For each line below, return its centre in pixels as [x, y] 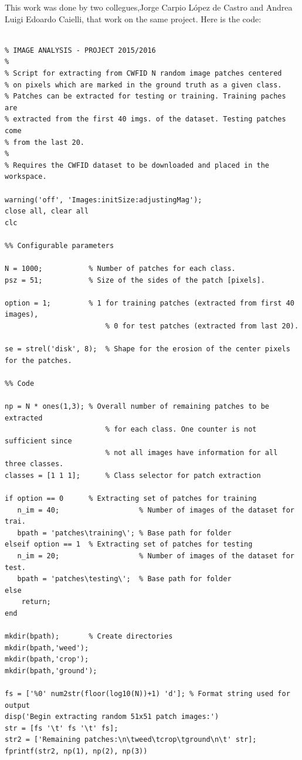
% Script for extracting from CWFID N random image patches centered [143, 73]
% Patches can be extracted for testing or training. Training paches [145, 96]
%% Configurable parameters [60, 245]
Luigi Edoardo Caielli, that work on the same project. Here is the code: [133, 18]
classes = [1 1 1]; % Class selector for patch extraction [133, 475]
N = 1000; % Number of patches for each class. [120, 269]
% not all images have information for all [191, 452]
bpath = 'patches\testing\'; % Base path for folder [124, 579]
